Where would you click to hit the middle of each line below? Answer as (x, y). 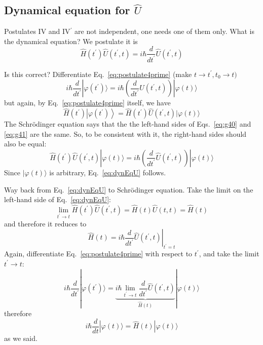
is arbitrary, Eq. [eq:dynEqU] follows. (108, 172)
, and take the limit (229, 254)
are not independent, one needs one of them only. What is (164, 31)
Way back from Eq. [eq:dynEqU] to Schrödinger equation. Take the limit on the (129, 189)
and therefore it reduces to (45, 223)
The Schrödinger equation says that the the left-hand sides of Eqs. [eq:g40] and (128, 124)
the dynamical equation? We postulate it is (71, 41)
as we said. (21, 338)
